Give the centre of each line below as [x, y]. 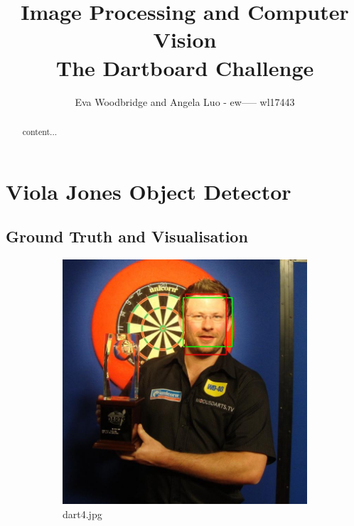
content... [40, 131]
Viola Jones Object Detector [149, 191]
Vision [185, 39]
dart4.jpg [82, 514]
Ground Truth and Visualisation [127, 236]
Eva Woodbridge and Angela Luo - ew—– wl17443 [185, 101]
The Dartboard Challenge [185, 67]
